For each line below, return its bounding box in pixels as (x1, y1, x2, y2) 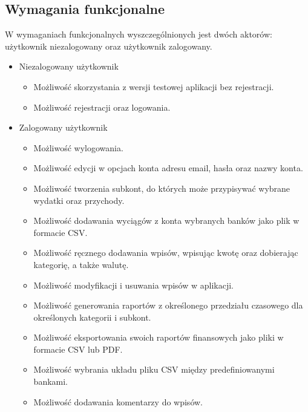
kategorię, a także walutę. (33, 258, 129, 270)
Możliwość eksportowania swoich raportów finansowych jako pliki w (33, 331, 284, 344)
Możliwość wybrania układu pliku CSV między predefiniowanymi (33, 363, 275, 376)
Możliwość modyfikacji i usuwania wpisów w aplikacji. (33, 278, 234, 291)
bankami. (33, 375, 68, 388)
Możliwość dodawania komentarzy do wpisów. (33, 395, 203, 408)
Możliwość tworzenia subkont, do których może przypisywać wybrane (33, 181, 290, 194)
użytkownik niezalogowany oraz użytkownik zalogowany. (5, 39, 212, 52)
